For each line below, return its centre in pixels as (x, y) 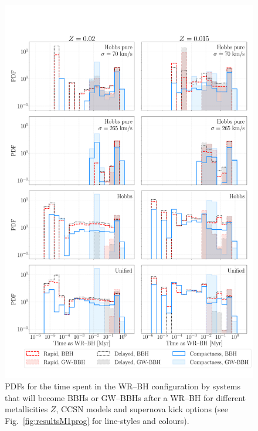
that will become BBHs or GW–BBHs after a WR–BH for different (125, 397)
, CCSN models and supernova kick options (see (142, 409)
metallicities (26, 409)
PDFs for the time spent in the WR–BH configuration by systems (123, 386)
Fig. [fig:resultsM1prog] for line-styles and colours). (97, 420)
